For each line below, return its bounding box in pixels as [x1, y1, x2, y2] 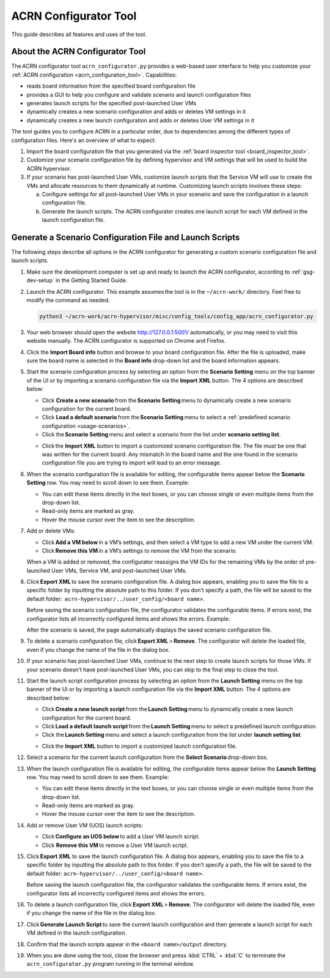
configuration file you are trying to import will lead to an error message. [42, 459, 222, 466]
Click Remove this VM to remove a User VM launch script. [42, 842, 189, 849]
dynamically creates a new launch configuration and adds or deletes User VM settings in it [26, 116, 255, 124]
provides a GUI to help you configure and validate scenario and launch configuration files [26, 91, 251, 98]
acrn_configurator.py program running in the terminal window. [26, 960, 195, 968]
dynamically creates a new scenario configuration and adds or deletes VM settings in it [26, 108, 246, 116]
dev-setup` [26, 277, 54, 284]
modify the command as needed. [26, 296, 110, 304]
